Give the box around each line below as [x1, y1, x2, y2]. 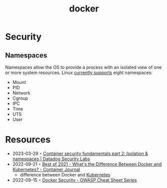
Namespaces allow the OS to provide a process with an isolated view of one [5, 64, 162, 70]
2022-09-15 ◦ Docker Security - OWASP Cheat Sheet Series [12, 177, 137, 183]
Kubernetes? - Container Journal [12, 166, 80, 172]
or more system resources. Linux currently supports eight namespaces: [5, 69, 152, 75]
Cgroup [12, 95, 28, 101]
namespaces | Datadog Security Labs [12, 155, 90, 161]
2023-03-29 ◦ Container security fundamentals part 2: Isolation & [12, 150, 148, 156]
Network [12, 90, 31, 95]
